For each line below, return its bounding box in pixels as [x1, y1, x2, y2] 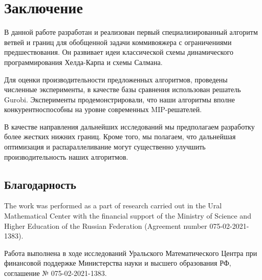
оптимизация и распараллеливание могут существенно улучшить [4, 141, 206, 152]
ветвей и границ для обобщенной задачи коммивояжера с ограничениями [4, 36, 232, 47]
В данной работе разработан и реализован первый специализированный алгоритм [4, 27, 258, 37]
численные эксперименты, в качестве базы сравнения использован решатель [4, 84, 241, 95]
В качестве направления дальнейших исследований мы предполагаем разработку [4, 121, 255, 132]
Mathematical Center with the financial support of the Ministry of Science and [4, 210, 251, 221]
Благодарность [4, 176, 76, 192]
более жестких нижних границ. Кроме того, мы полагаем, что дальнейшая [4, 131, 236, 142]
